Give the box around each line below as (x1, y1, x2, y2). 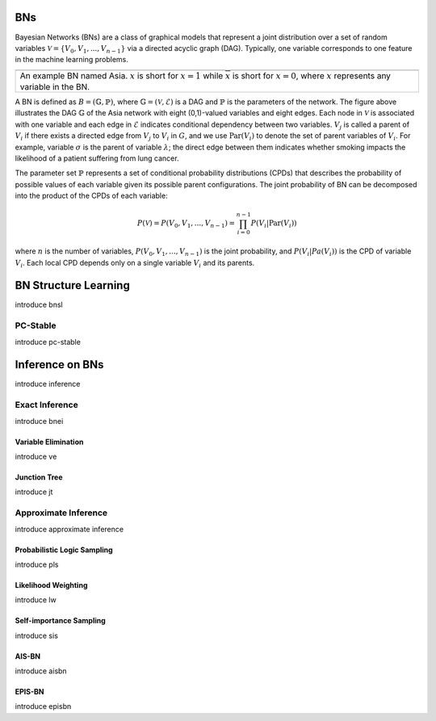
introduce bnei (15, 416, 64, 425)
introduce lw (15, 595, 57, 605)
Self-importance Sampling (15, 616, 107, 626)
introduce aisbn (15, 666, 68, 676)
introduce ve (15, 451, 57, 461)
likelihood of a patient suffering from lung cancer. (15, 153, 179, 163)
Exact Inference (15, 400, 78, 411)
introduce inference (15, 379, 81, 389)
